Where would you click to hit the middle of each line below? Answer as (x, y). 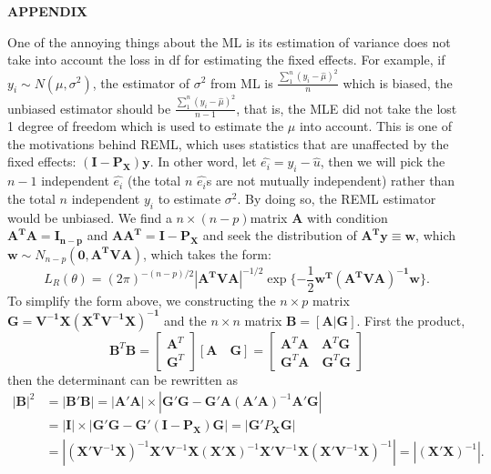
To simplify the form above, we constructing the (142, 300)
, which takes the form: (207, 253)
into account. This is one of (375, 126)
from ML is (242, 82)
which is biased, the (398, 82)
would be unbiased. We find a (90, 217)
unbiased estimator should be (89, 108)
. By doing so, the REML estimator (337, 198)
